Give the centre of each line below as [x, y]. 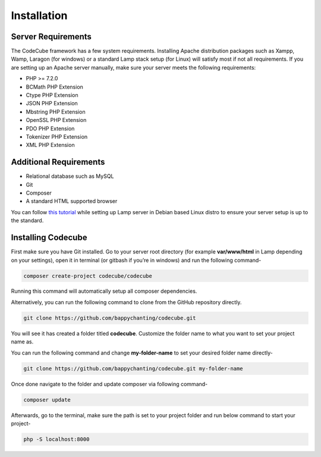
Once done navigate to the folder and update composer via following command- [109, 384]
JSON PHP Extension [52, 104]
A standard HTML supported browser [72, 201]
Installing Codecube [49, 238]
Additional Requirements [58, 162]
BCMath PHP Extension [54, 87]
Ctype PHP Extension [52, 95]
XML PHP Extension [50, 145]
